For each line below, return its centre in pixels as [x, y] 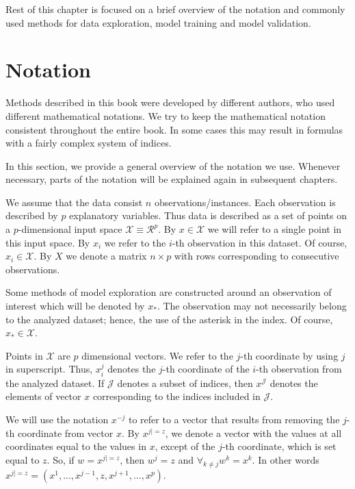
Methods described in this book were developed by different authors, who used [170, 102]
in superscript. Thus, [49, 369]
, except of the [185, 446]
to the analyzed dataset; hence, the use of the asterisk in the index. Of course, [169, 319]
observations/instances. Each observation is [245, 202]
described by [32, 215]
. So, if [61, 459]
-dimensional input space [70, 229]
